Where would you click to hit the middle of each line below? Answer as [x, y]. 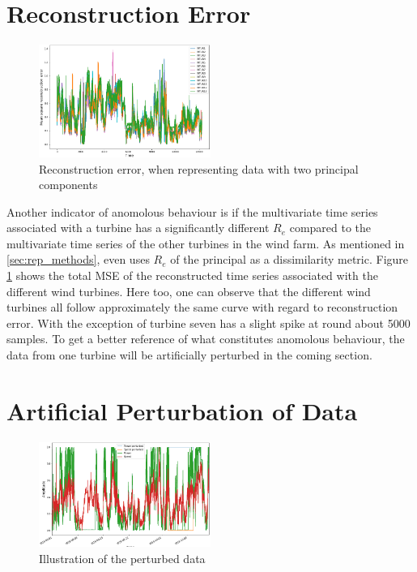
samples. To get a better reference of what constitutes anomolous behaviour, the [206, 339]
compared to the [330, 228]
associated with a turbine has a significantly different [138, 228]
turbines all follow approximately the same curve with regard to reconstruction [202, 307]
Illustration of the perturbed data [122, 558]
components [68, 185]
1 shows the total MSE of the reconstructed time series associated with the [192, 275]
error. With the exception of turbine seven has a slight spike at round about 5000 [208, 323]
